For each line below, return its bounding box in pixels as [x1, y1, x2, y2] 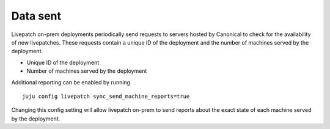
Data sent [11, 9, 61, 23]
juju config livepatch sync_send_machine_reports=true [22, 92, 190, 100]
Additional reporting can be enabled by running [11, 78, 131, 86]
